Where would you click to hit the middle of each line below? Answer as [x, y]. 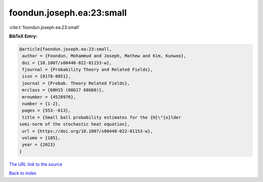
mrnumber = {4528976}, [49, 97]
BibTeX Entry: [23, 36]
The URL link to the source [36, 164]
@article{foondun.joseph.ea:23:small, [66, 49]
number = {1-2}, [41, 104]
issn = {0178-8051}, [47, 76]
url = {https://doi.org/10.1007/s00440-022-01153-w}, [87, 131]
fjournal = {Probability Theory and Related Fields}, [87, 70]
